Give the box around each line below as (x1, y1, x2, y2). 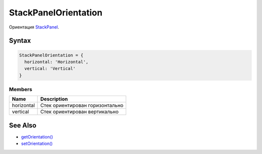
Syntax (9, 37, 31, 45)
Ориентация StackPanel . (9, 24, 59, 30)
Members (9, 86, 33, 93)
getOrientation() (21, 134, 53, 140)
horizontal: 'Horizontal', (24, 59, 89, 65)
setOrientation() (21, 140, 53, 147)
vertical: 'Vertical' (24, 66, 76, 71)
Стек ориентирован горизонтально (40, 102, 124, 109)
